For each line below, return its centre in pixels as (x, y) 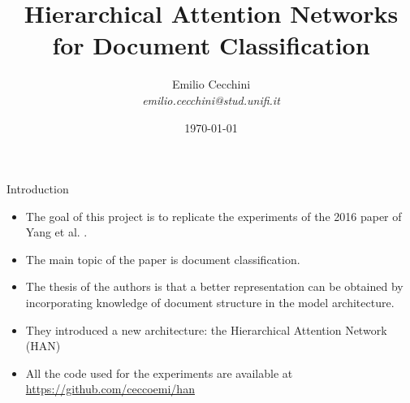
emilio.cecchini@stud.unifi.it (211, 100)
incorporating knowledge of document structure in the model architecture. (210, 303)
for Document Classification (211, 45)
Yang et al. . (56, 232)
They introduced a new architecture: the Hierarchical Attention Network (206, 329)
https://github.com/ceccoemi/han (110, 389)
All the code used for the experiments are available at (159, 373)
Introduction (38, 189)
